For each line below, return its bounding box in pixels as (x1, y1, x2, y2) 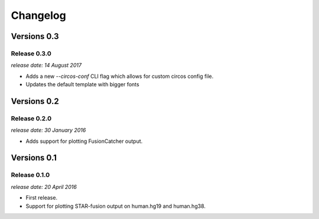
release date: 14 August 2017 (11, 62, 82, 69)
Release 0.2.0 (11, 114, 52, 122)
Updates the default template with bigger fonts (25, 81, 139, 88)
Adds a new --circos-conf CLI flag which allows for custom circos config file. (25, 73, 214, 80)
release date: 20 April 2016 (11, 183, 77, 190)
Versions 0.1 (11, 153, 57, 163)
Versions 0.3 (11, 31, 59, 41)
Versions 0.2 (11, 96, 59, 106)
